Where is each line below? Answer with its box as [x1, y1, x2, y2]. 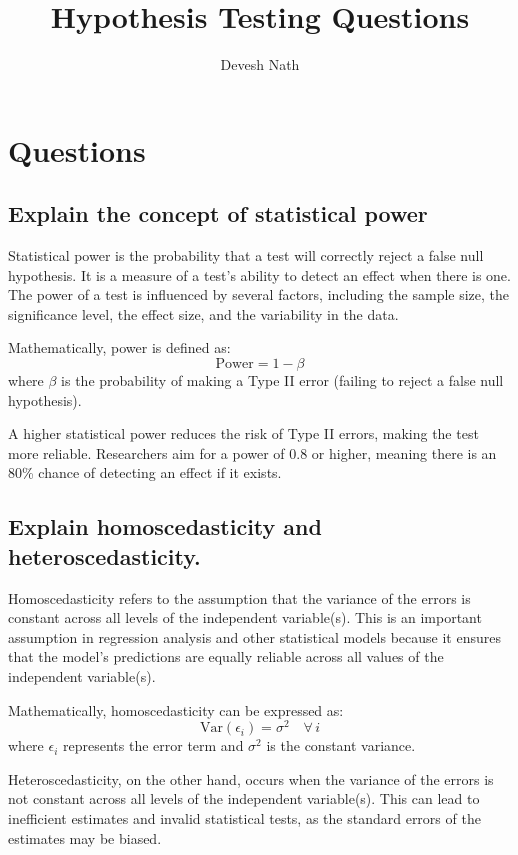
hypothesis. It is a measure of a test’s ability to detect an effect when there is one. [8, 264, 511, 285]
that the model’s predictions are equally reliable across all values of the [8, 646, 444, 667]
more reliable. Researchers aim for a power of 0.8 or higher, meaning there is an [8, 442, 497, 463]
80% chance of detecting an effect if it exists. [8, 462, 282, 483]
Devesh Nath [220, 54, 300, 75]
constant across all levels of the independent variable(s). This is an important [8, 607, 482, 628]
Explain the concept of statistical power [8, 198, 428, 229]
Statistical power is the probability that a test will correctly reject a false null [8, 245, 484, 266]
